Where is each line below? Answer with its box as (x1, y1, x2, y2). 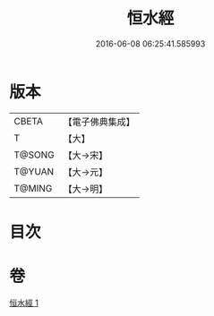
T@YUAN (13, 165, 55, 177)
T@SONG (13, 149, 56, 161)
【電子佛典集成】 (63, 115, 136, 128)
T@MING (13, 182, 53, 194)
